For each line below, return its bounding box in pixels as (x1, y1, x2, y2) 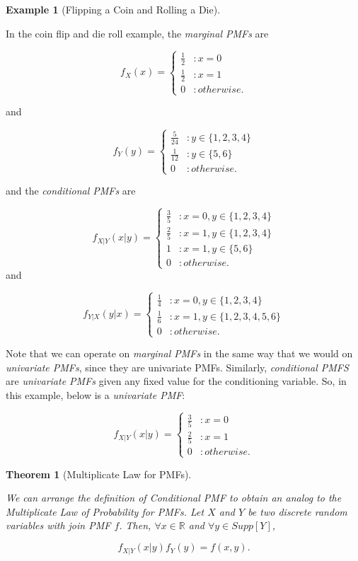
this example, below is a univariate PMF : (6, 387, 185, 402)
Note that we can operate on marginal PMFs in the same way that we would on (6, 346, 353, 361)
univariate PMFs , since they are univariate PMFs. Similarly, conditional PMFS (6, 359, 349, 374)
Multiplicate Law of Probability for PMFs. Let (6, 504, 204, 519)
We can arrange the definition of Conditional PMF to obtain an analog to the (6, 490, 342, 505)
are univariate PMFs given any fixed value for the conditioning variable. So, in (6, 374, 347, 388)
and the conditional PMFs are (6, 183, 136, 198)
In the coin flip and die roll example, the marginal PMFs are (6, 25, 269, 40)
